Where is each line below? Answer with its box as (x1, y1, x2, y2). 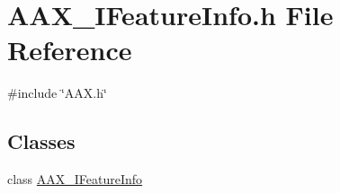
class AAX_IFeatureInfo (7, 170, 143, 189)
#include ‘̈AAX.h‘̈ (7, 83, 107, 102)
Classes (7, 127, 76, 155)
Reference (7, 31, 132, 68)
